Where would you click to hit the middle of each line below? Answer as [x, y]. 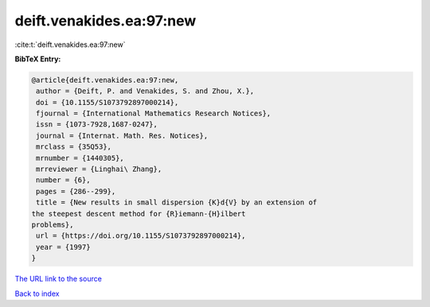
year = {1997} [63, 247]
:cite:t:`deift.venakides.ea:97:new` [70, 45]
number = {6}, [63, 180]
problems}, [53, 225]
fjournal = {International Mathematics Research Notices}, [154, 114]
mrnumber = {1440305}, [80, 158]
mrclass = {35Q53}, [74, 147]
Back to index [37, 293]
